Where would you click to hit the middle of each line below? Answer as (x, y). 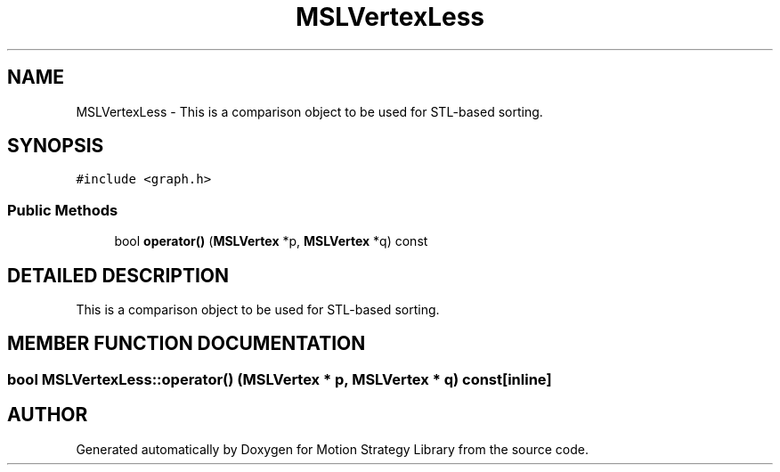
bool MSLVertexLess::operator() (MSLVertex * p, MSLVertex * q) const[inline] (280, 379)
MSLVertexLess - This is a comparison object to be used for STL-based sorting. (309, 111)
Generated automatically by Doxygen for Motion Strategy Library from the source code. (333, 449)
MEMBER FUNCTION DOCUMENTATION (187, 344)
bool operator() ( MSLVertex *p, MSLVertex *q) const (271, 241)
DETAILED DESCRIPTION (118, 275)
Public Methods (63, 210)
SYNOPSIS (56, 146)
